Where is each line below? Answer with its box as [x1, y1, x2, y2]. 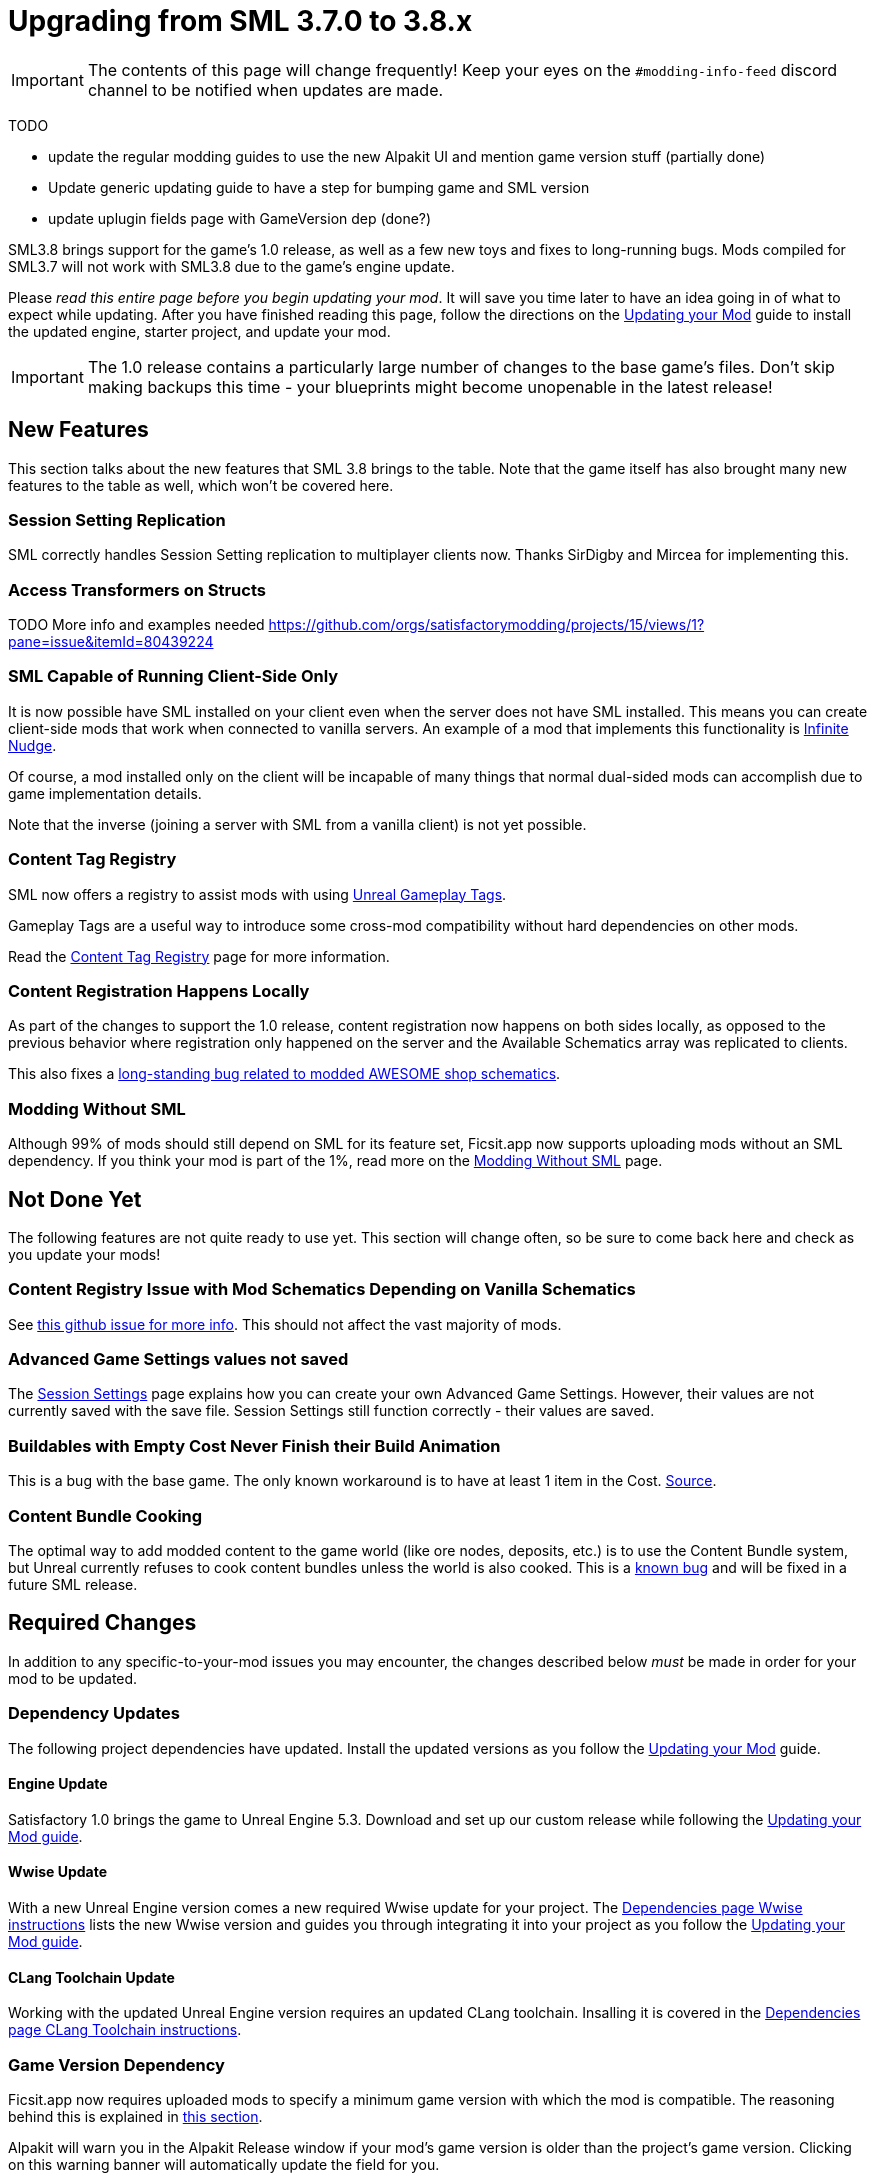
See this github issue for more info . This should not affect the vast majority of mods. [8, 1315, 562, 1333]
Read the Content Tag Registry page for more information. [8, 947, 390, 965]
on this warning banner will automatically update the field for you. [8, 2155, 440, 2173]
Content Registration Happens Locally [8, 980, 310, 1001]
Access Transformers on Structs [8, 579, 266, 600]
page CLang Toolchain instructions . [8, 2021, 242, 2039]
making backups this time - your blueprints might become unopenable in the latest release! [87, 376, 773, 397]
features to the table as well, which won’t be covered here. [8, 476, 394, 494]
